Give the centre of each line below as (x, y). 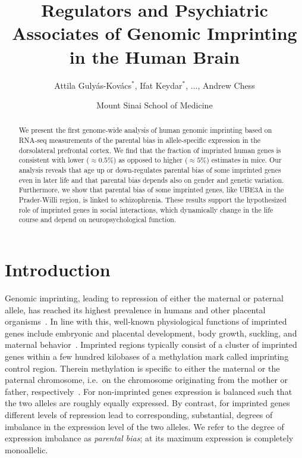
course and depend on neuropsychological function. (97, 219)
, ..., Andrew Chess (220, 85)
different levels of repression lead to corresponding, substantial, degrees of (139, 414)
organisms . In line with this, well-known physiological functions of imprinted (146, 321)
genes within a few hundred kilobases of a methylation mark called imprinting (147, 356)
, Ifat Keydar (158, 85)
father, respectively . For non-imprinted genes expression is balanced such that (149, 391)
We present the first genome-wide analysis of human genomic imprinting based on (145, 130)
